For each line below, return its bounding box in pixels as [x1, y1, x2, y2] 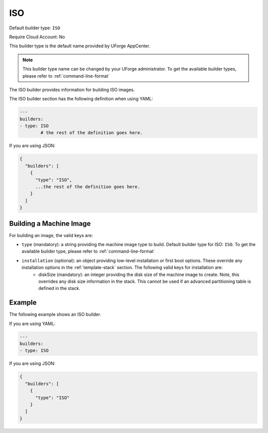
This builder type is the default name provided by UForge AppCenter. [9, 43, 151, 49]
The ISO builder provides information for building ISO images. [9, 87, 135, 92]
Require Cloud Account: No [9, 34, 66, 40]
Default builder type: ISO [9, 25, 61, 31]
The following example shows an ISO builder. [9, 311, 101, 318]
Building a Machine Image [9, 219, 91, 228]
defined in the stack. [38, 285, 80, 291]
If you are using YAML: [9, 321, 56, 327]
